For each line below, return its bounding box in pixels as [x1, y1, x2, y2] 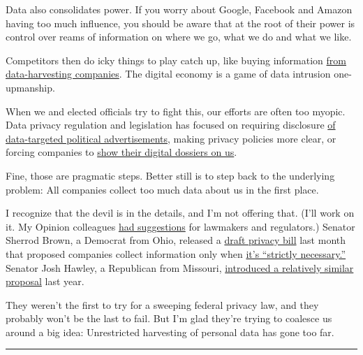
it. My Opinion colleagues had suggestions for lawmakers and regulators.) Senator [6, 219, 355, 233]
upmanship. [6, 80, 55, 94]
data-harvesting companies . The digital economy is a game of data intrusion [6, 66, 331, 81]
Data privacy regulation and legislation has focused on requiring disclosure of [6, 117, 336, 132]
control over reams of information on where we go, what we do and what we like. [6, 29, 352, 44]
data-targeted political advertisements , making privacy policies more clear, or [6, 131, 336, 145]
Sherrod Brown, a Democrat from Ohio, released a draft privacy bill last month [6, 233, 346, 247]
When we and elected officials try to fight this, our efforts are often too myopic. [6, 103, 346, 118]
